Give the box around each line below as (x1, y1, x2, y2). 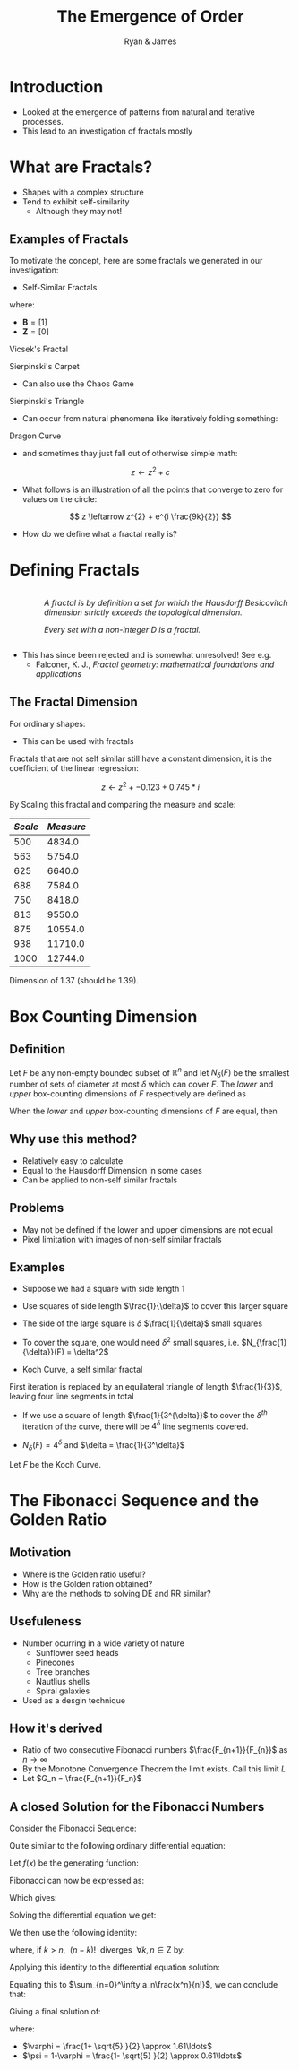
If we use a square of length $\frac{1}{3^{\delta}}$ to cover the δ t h (21, 1408, 268, 1420)
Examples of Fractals (9, 231, 129, 247)
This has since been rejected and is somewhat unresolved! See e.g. (21, 650, 272, 661)
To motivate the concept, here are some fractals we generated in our (9, 256, 263, 266)
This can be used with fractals (21, 735, 134, 746)
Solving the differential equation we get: (9, 1910, 157, 1920)
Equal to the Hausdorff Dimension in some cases (21, 1165, 203, 1175)
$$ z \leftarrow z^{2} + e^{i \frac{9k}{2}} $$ (69, 511, 232, 522)
